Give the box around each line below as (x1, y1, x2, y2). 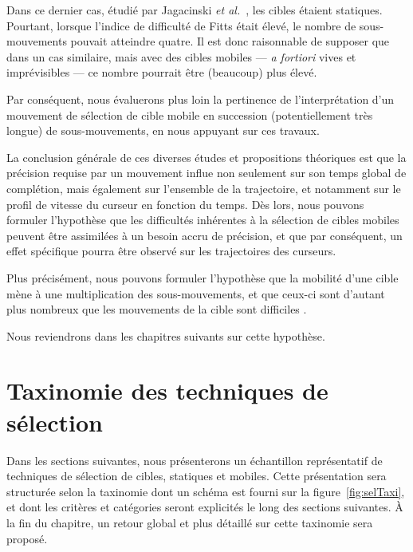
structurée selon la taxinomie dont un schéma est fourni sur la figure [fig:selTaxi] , (6, 483, 405, 499)
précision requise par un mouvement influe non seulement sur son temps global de (6, 164, 407, 181)
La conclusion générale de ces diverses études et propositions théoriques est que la (6, 148, 407, 165)
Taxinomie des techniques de (6, 374, 328, 407)
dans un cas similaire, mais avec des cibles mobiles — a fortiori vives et (6, 48, 356, 65)
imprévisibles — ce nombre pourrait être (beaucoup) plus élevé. (6, 64, 317, 81)
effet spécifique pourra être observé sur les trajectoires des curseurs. (6, 242, 336, 259)
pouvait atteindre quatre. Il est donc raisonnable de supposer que (70, 33, 390, 49)
